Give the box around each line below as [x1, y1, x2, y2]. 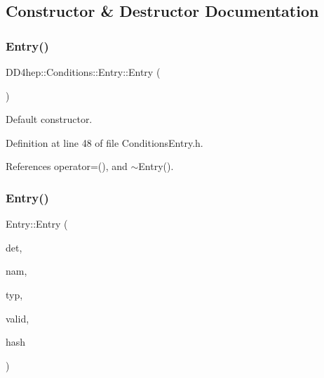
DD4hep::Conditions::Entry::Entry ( [6, 65, 161, 79]
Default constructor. [6, 112, 93, 126]
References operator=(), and [6, 159, 128, 174]
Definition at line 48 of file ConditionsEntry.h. [6, 135, 203, 150]
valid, [6, 311, 29, 325]
